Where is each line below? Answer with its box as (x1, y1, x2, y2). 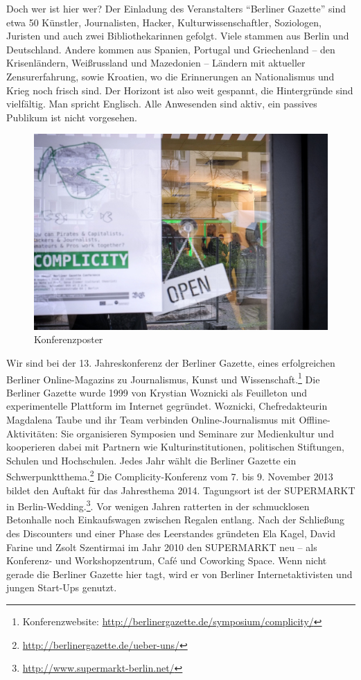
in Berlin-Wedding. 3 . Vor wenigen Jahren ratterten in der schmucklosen (6, 497, 310, 513)
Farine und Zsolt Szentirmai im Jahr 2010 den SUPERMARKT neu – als (6, 539, 317, 554)
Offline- (299, 412, 331, 426)
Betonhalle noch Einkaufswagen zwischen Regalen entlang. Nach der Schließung (6, 512, 345, 527)
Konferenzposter (34, 332, 103, 347)
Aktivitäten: (6, 426, 58, 440)
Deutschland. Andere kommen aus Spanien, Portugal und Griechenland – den (6, 42, 335, 56)
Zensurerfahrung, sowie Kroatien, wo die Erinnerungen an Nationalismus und (6, 69, 335, 83)
